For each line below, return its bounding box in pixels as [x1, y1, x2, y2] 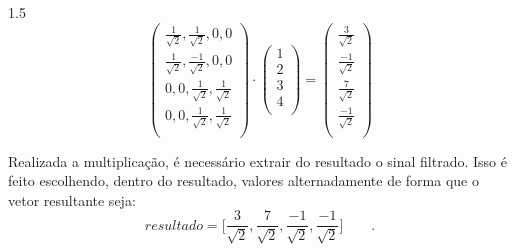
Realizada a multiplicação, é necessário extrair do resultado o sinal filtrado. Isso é [8, 150, 507, 171]
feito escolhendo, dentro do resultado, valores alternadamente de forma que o [8, 170, 479, 191]
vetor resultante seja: [8, 189, 136, 210]
